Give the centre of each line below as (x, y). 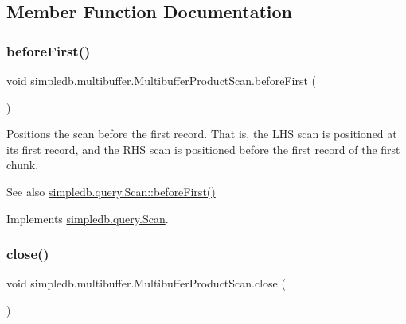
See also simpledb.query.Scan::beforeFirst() (111, 191)
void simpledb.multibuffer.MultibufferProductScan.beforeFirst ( (161, 80)
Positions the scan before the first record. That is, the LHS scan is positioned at (202, 134)
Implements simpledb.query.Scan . (88, 218)
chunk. (23, 165)
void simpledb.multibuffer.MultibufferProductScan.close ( (146, 283)
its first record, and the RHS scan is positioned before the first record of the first (203, 149)
